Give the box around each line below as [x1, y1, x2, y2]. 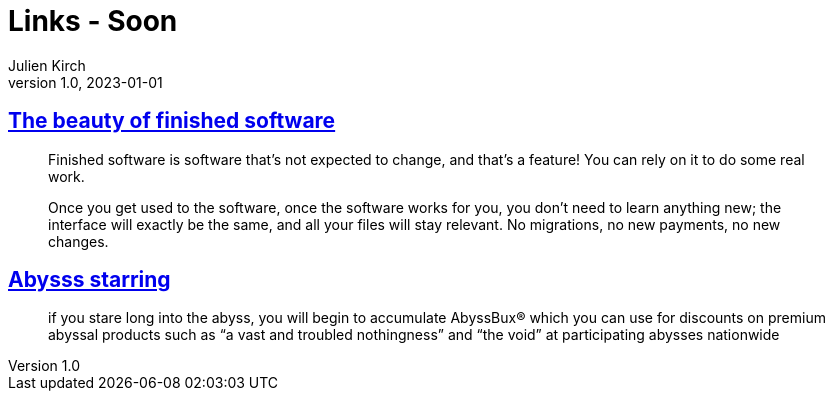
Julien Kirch [8, 56, 86, 74]
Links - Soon [8, 4, 178, 38]
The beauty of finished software [8, 108, 336, 134]
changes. [48, 232, 109, 250]
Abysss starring [8, 267, 171, 293]
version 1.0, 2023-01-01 [8, 73, 163, 91]
